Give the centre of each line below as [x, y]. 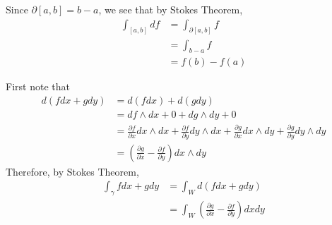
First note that [38, 86]
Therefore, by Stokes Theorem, [72, 171]
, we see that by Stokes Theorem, [171, 9]
